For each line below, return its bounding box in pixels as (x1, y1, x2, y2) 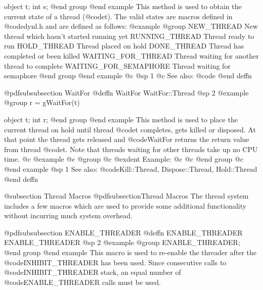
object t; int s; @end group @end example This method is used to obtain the (4, 1, 242, 11)
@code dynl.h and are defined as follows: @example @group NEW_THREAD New (4, 21, 258, 31)
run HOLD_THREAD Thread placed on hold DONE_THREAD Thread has (4, 40, 244, 51)
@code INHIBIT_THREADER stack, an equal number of (4, 267, 181, 277)
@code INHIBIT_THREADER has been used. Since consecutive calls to (4, 257, 227, 267)
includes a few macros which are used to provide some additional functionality (4, 200, 247, 211)
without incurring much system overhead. (4, 210, 133, 221)
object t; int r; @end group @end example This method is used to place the (4, 114, 238, 124)
